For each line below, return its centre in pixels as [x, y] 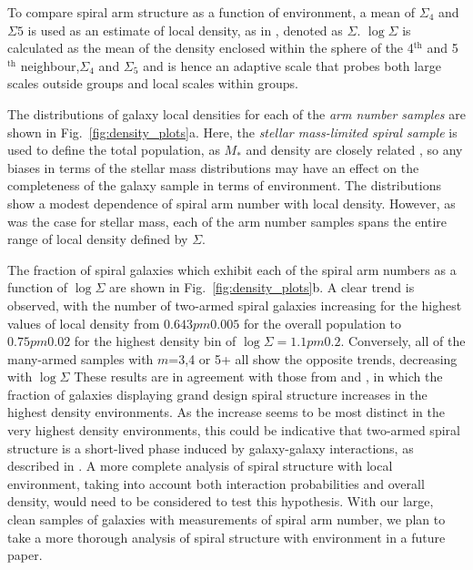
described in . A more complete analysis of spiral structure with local [200, 466]
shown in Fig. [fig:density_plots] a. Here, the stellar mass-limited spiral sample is [232, 132]
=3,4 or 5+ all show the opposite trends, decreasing [313, 358]
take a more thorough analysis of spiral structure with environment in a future [226, 537]
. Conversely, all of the [403, 341]
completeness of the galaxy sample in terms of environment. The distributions [224, 185]
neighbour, [50, 65]
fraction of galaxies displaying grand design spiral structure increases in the [217, 394]
